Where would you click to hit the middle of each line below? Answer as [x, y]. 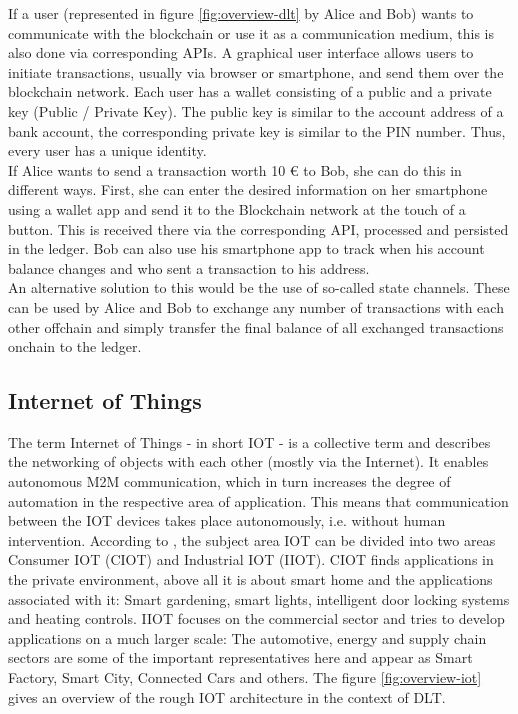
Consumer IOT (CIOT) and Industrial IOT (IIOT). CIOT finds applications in [251, 559]
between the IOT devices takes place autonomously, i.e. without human [227, 520]
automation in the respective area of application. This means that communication [258, 500]
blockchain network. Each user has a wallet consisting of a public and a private [250, 91]
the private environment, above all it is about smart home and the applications [250, 579]
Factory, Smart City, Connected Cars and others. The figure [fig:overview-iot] [245, 677]
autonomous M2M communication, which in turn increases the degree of [229, 481]
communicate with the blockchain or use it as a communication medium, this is [251, 32]
